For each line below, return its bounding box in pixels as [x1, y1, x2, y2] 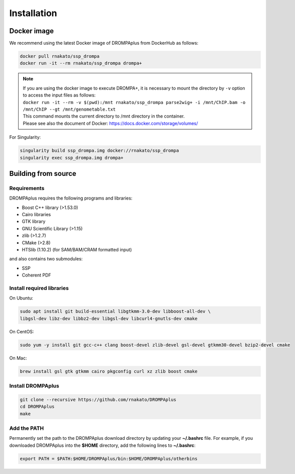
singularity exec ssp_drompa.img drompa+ [20, 155, 124, 160]
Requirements [9, 184, 45, 192]
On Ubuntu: [9, 295, 34, 301]
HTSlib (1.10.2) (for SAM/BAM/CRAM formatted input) [22, 247, 132, 253]
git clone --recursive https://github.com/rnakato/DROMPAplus [20, 397, 176, 402]
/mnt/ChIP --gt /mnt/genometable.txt [23, 106, 116, 112]
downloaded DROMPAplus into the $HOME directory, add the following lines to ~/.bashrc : [9, 442, 196, 448]
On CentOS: [9, 328, 34, 334]
